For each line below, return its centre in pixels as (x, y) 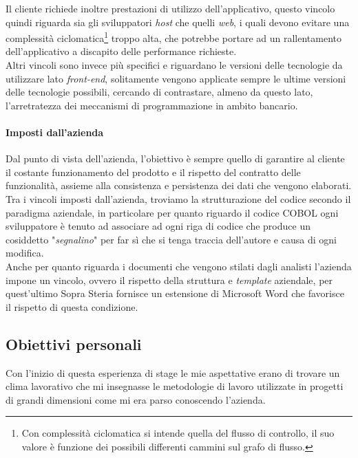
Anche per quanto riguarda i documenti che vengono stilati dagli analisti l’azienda (179, 266)
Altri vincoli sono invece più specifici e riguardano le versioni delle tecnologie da (174, 65)
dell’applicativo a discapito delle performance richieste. (121, 51)
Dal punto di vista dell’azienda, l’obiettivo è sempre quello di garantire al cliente (175, 159)
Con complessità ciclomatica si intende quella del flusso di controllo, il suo (178, 433)
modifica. (25, 253)
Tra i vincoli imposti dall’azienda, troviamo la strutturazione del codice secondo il (178, 198)
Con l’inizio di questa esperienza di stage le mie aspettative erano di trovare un (173, 372)
